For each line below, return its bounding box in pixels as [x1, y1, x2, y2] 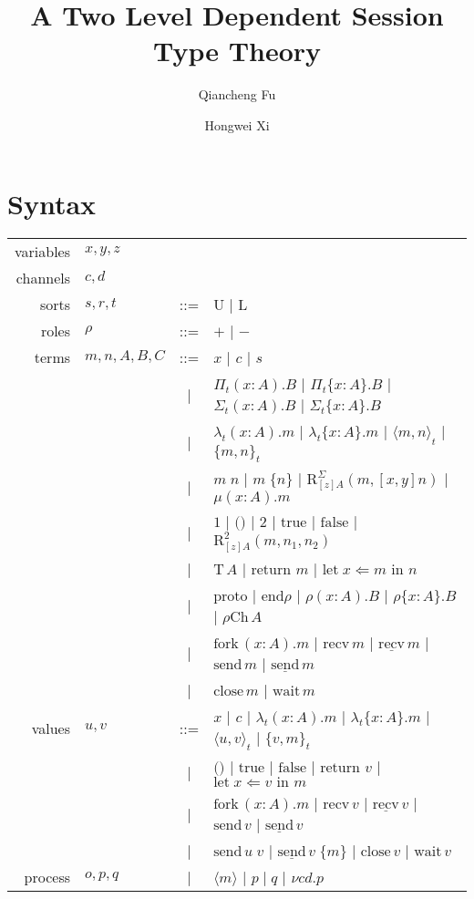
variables [15, 241, 71, 263]
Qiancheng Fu [198, 85, 276, 104]
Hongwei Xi [204, 115, 270, 134]
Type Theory [152, 32, 322, 69]
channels [15, 267, 71, 289]
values [31, 718, 71, 739]
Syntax [7, 184, 97, 222]
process [24, 866, 71, 888]
